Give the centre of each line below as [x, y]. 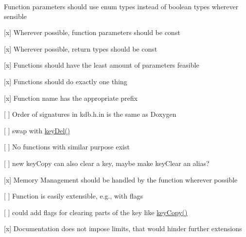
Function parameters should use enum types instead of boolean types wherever [121, 6]
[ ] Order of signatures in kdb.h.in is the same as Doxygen [90, 114]
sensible [15, 16]
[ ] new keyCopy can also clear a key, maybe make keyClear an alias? [107, 163]
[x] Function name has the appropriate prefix [71, 98]
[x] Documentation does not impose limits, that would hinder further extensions [123, 228]
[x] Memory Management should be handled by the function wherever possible [121, 179]
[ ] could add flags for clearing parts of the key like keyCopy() [96, 212]
